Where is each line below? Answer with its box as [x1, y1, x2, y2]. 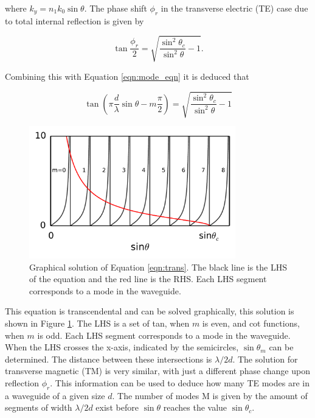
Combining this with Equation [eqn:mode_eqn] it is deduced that [5, 69, 249, 82]
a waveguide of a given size [5, 389, 105, 402]
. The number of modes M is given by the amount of [112, 389, 308, 402]
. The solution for [232, 352, 298, 365]
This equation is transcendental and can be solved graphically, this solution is [5, 305, 294, 317]
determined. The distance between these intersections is [5, 352, 212, 365]
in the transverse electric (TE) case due [161, 2, 308, 14]
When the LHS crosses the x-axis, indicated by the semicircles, [5, 341, 239, 353]
